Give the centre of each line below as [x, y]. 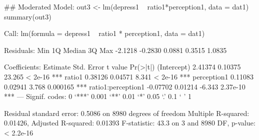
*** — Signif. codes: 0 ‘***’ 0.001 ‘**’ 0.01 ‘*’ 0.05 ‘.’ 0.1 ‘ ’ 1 [98, 96]
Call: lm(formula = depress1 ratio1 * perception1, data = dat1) [104, 33]
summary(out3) [28, 16]
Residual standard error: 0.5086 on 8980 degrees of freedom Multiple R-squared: [127, 113]
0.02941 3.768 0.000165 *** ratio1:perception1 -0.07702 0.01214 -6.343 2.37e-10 [125, 86]
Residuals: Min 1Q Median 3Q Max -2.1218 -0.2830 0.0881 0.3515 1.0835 [115, 50]
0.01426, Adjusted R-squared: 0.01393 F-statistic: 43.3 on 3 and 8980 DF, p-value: [130, 123]
